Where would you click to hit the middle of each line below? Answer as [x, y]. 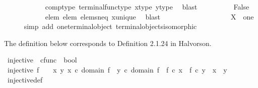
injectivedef [25, 79]
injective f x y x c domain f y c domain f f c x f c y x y [117, 69]
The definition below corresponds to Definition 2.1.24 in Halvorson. [108, 43]
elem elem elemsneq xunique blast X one [149, 16]
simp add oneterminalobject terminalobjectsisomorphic [110, 26]
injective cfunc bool [42, 60]
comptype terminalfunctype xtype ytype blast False [147, 6]
